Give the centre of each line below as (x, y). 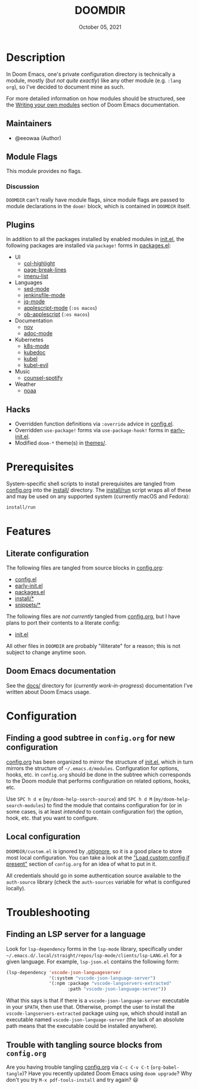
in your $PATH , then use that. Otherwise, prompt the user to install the (91, 1007)
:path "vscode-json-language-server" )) (117, 989)
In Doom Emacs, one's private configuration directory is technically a (91, 74)
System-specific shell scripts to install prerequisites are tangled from (91, 484)
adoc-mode (38, 333)
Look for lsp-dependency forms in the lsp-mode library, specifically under (94, 948)
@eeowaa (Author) (38, 138)
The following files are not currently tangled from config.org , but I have (93, 616)
